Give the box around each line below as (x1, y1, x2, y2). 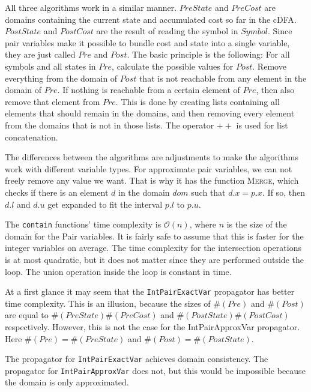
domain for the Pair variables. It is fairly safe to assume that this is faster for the (5, 229, 304, 242)
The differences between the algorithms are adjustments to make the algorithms (5, 151, 298, 163)
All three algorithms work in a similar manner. (5, 1, 177, 13)
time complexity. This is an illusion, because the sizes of (5, 297, 211, 309)
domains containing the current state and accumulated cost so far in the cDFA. (5, 13, 297, 25)
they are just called (5, 48, 76, 61)
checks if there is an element (5, 185, 109, 198)
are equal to (5, 309, 49, 321)
